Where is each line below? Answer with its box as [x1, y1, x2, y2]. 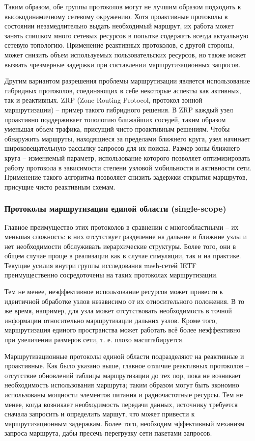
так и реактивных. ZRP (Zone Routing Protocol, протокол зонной [4, 95, 202, 105]
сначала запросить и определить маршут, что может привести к [4, 409, 195, 419]
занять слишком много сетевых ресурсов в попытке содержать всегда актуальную [4, 30, 249, 40]
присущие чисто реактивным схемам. [4, 181, 115, 192]
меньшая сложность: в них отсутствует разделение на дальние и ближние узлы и [4, 231, 247, 242]
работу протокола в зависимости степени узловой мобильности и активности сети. [4, 162, 252, 172]
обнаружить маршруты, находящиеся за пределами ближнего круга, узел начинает [4, 133, 251, 143]
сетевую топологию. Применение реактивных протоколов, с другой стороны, [4, 40, 234, 50]
